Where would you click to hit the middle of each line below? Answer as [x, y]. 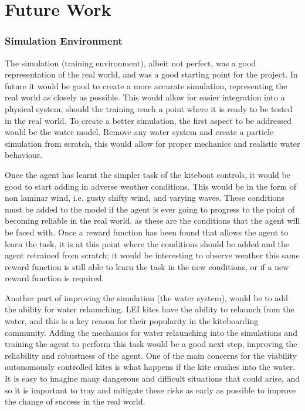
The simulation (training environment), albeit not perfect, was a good [131, 63]
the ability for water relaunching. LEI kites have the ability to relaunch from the [150, 309]
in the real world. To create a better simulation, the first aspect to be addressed [148, 120]
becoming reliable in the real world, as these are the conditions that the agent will [152, 220]
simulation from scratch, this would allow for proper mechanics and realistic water [152, 143]
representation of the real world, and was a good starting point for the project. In [151, 74]
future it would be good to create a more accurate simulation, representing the [146, 85]
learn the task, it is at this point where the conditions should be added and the [147, 243]
